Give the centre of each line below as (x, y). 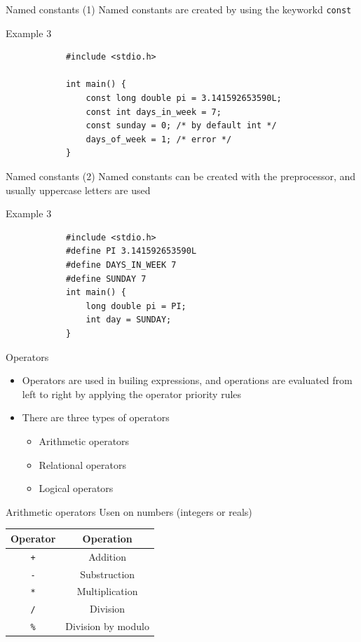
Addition (107, 556)
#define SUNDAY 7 (106, 279)
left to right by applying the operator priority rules (132, 394)
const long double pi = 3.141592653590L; (184, 98)
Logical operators (76, 488)
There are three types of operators (96, 417)
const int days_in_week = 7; (154, 112)
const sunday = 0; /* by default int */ (181, 126)
